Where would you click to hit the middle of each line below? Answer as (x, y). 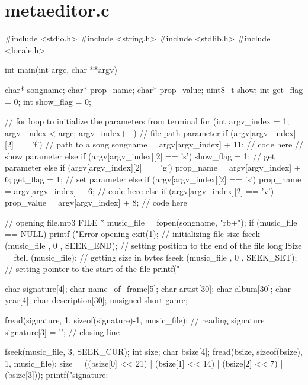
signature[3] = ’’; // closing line (62, 331)
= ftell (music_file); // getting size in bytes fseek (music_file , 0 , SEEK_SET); (151, 257)
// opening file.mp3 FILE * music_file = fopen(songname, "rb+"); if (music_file (151, 222)
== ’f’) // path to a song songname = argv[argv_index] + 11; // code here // (160, 144)
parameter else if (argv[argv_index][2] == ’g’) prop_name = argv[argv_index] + (153, 167)
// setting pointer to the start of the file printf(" (92, 269)
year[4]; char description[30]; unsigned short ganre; (96, 300)
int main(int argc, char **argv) (61, 70)
